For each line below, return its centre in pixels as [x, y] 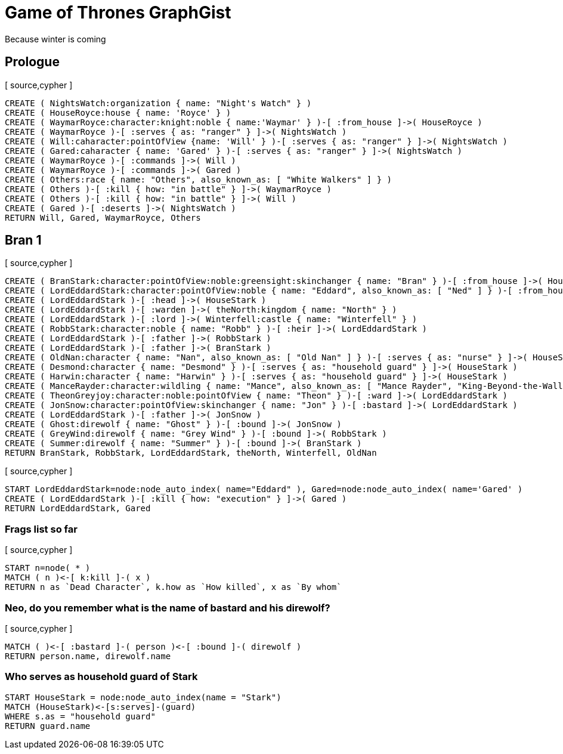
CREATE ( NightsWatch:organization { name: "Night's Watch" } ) [158, 103]
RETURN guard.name [48, 726]
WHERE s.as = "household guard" [80, 716]
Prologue [32, 62]
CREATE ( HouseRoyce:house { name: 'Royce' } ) [118, 112]
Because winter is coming [55, 39]
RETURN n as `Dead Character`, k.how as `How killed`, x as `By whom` [173, 587]
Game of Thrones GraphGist [118, 13]
